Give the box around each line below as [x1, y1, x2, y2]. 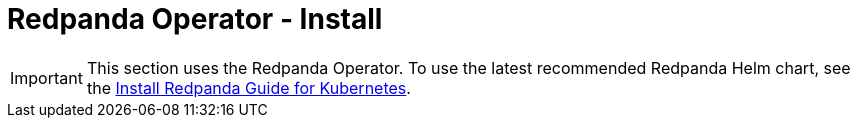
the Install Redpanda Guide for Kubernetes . [86, 77, 411, 98]
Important [10, 67, 83, 88]
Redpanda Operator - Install [7, 2, 383, 36]
